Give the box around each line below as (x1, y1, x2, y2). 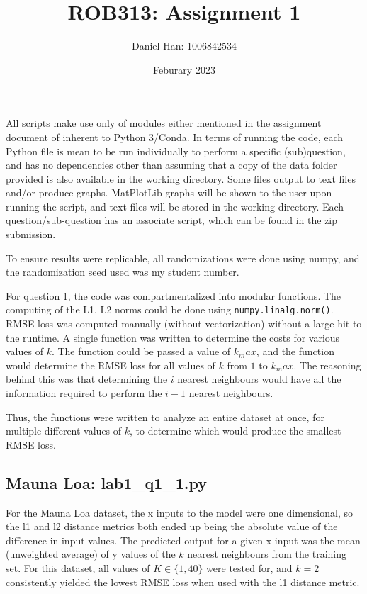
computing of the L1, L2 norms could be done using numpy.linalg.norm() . (6, 302, 334, 317)
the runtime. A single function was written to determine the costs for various (6, 330, 340, 344)
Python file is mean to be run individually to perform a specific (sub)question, (6, 143, 346, 158)
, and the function (256, 344, 334, 359)
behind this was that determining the (6, 371, 168, 386)
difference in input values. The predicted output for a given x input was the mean (6, 532, 361, 547)
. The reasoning (293, 357, 361, 372)
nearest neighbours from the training (187, 547, 347, 561)
